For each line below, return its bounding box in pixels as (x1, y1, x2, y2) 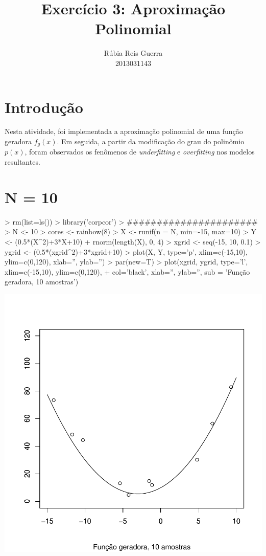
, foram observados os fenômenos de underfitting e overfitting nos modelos (25, 146, 255, 157)
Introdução (5, 96, 83, 117)
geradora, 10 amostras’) (5, 276, 79, 287)
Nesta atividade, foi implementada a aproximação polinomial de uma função (5, 126, 243, 137)
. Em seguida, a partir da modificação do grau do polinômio (57, 136, 245, 147)
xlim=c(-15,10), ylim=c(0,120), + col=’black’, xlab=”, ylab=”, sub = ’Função (5, 266, 250, 277)
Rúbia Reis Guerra (104, 48, 163, 58)
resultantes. (5, 157, 40, 167)
